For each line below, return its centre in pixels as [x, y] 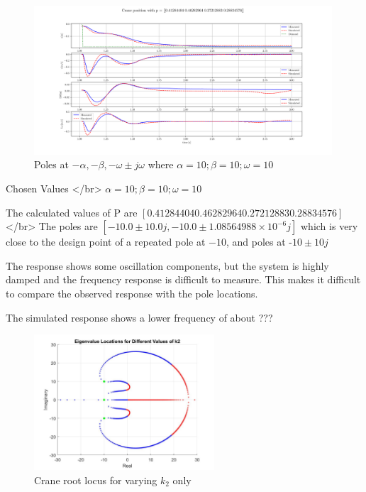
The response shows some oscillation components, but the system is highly [167, 265]
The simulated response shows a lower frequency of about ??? [139, 317]
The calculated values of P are [72, 212]
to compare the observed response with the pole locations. [132, 294]
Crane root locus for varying [96, 480]
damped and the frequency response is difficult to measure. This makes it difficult [183, 279]
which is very [329, 226]
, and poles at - [259, 242]
